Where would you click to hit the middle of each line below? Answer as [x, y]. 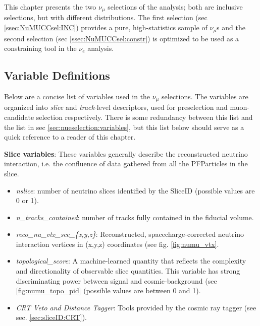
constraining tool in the [40, 48]
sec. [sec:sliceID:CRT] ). [51, 317]
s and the [231, 27]
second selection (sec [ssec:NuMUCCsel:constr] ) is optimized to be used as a [122, 38]
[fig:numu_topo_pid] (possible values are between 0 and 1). [108, 290]
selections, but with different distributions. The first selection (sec [106, 17]
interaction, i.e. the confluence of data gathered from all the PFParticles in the [126, 164]
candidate [19, 117]
